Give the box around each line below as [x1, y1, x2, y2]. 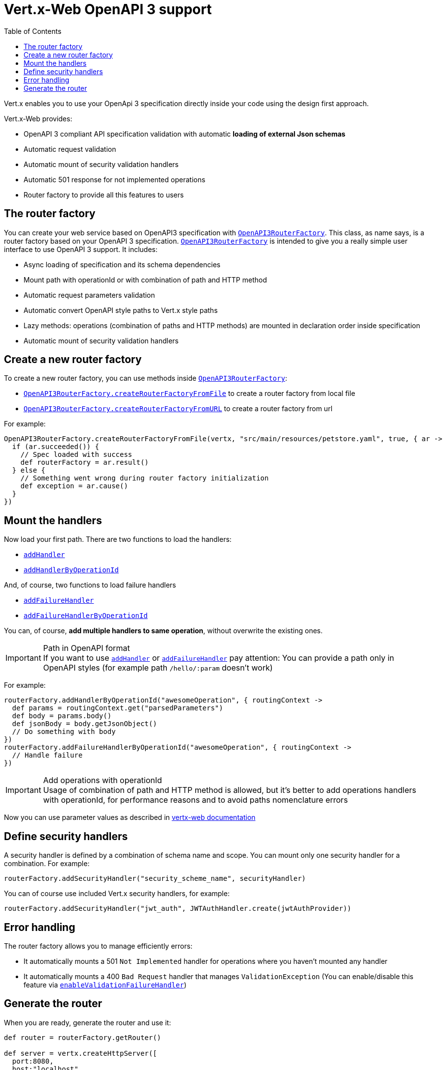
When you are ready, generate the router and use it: [4, 1018, 171, 1027]
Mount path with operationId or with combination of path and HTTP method [24, 275, 267, 284]
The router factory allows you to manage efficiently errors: [4, 941, 193, 950]
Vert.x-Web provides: [4, 114, 73, 123]
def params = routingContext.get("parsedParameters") [12, 704, 223, 712]
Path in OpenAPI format [43, 643, 130, 653]
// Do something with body [12, 728, 116, 736]
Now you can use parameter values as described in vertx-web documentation [4, 813, 256, 822]
